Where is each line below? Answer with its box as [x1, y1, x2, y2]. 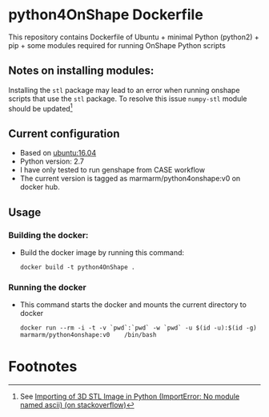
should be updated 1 [8, 102, 74, 113]
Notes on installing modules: [8, 64, 155, 78]
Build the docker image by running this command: [19, 247, 185, 257]
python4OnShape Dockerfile [8, 6, 204, 24]
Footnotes [8, 358, 78, 376]
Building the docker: [8, 229, 89, 241]
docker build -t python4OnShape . [19, 263, 135, 271]
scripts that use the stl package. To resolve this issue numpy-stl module [8, 94, 247, 103]
